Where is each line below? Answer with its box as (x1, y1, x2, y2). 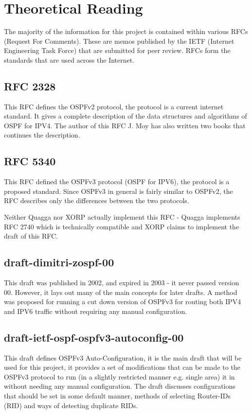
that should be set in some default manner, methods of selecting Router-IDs (4, 391, 231, 400)
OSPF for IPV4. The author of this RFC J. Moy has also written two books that (4, 120, 246, 130)
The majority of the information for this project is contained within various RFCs (4, 26, 248, 36)
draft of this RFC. (4, 231, 58, 241)
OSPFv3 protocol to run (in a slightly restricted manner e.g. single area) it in (4, 371, 235, 381)
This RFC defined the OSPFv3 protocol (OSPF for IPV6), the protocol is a (4, 176, 230, 187)
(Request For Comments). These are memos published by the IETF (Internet (4, 35, 234, 46)
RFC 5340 (4, 154, 56, 169)
